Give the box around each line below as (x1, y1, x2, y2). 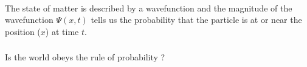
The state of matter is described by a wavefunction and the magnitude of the (5, 1, 292, 14)
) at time (45, 25, 79, 37)
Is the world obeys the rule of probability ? (5, 51, 165, 63)
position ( (5, 25, 41, 37)
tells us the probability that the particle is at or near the (91, 13, 302, 26)
